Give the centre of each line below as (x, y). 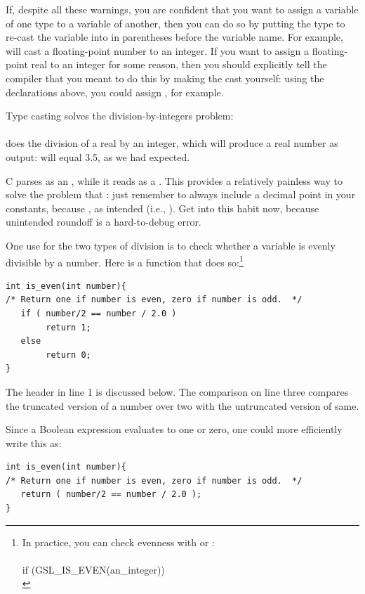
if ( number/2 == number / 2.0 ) (99, 313)
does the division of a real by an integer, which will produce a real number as (172, 143)
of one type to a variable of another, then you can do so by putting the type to (175, 23)
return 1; (68, 327)
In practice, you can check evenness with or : (118, 542)
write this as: (34, 443)
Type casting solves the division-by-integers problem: (120, 116)
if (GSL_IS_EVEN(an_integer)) (93, 569)
